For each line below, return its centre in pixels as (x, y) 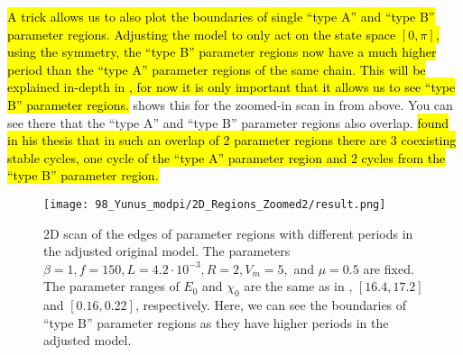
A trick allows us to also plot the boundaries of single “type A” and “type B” (221, 16)
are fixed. (389, 268)
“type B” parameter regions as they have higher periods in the (216, 322)
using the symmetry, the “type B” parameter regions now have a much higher (222, 52)
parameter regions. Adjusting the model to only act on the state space (202, 34)
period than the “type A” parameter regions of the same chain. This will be (217, 69)
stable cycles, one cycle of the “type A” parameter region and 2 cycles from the (227, 157)
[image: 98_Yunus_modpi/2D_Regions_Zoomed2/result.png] (215, 204)
